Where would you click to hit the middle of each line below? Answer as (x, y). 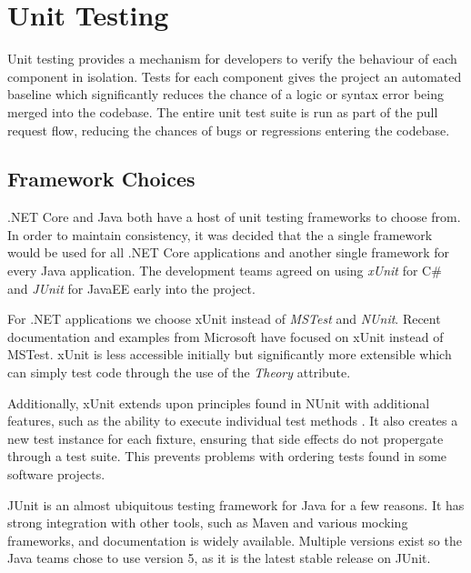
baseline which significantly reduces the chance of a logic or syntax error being (225, 94)
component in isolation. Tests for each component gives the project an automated (235, 76)
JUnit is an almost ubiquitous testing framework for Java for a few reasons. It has (236, 504)
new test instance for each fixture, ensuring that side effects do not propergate (225, 438)
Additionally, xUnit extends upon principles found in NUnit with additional (219, 402)
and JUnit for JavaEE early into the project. (131, 288)
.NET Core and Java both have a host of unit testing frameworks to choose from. (234, 217)
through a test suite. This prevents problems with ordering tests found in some (227, 456)
